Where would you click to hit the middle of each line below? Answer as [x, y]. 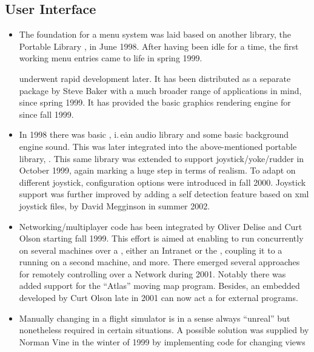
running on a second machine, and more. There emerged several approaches [159, 262]
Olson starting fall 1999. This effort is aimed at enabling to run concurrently [161, 238]
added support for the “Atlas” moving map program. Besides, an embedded [159, 286]
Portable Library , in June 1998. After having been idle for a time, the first [159, 46]
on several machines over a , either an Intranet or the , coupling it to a [151, 250]
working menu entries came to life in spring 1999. [111, 58]
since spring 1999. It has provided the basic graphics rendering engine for [155, 102]
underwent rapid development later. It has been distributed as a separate [155, 78]
